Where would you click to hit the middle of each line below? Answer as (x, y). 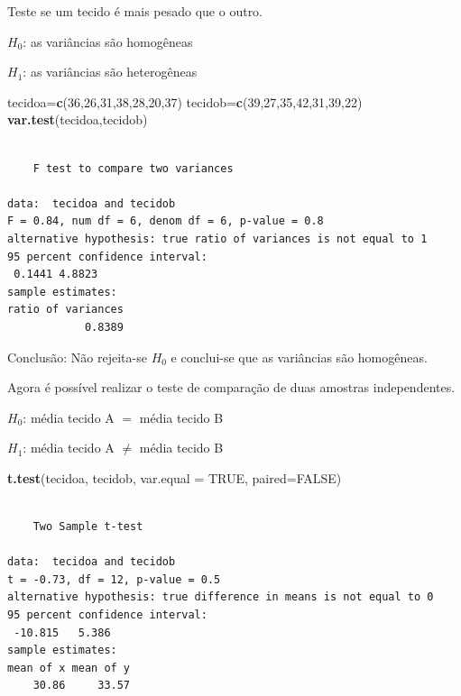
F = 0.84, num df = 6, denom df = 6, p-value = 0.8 (166, 221)
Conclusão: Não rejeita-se (77, 357)
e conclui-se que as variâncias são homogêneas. (299, 357)
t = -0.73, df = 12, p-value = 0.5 (114, 579)
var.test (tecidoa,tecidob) (78, 119)
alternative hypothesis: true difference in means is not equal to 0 (221, 597)
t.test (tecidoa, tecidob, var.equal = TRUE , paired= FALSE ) (175, 477)
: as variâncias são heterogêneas (110, 72)
